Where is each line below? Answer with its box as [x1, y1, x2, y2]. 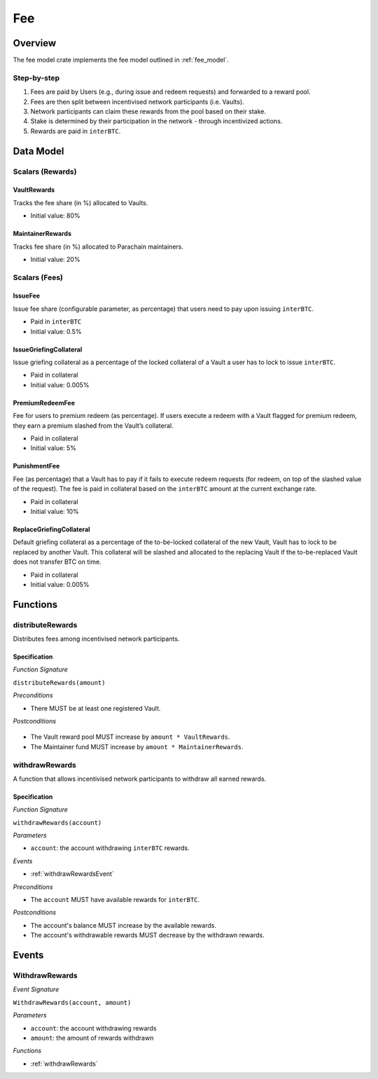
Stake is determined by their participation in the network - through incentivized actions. [30, 117, 283, 125]
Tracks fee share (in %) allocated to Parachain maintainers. [13, 242, 183, 251]
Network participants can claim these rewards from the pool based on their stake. [30, 107, 266, 116]
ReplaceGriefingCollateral [13, 525, 90, 534]
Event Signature [13, 985, 59, 994]
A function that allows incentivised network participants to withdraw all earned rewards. [13, 774, 267, 783]
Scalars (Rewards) [13, 167, 77, 176]
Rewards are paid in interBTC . [30, 127, 121, 135]
